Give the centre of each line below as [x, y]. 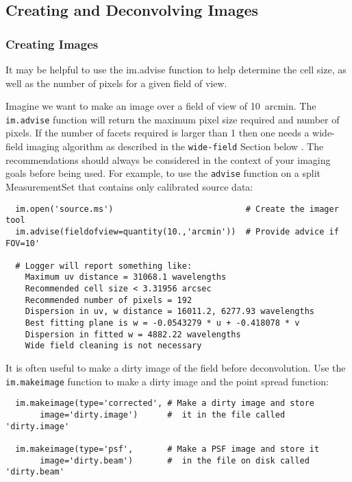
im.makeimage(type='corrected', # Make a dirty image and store [165, 403]
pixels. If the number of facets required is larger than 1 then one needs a [158, 133]
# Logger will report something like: [104, 266]
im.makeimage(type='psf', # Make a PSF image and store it [167, 449]
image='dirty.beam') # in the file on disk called [175, 460]
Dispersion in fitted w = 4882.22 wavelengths [133, 334]
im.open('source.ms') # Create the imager [177, 209]
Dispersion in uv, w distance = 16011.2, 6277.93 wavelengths [170, 312]
